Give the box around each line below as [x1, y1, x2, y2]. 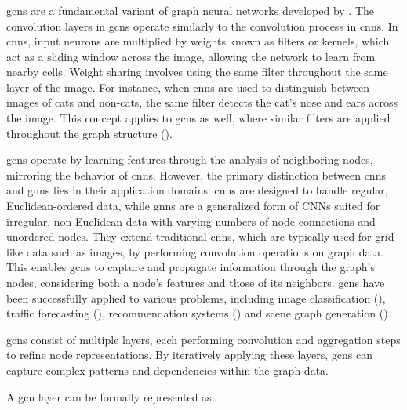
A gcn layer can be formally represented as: [6, 388, 215, 405]
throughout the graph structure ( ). [6, 125, 173, 141]
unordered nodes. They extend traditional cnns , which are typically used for [6, 228, 372, 245]
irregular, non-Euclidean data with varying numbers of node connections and [6, 212, 376, 229]
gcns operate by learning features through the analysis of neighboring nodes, [6, 151, 373, 168]
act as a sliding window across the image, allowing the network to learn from [6, 48, 376, 64]
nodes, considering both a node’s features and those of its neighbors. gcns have [6, 274, 385, 291]
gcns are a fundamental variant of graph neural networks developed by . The [6, 2, 374, 18]
